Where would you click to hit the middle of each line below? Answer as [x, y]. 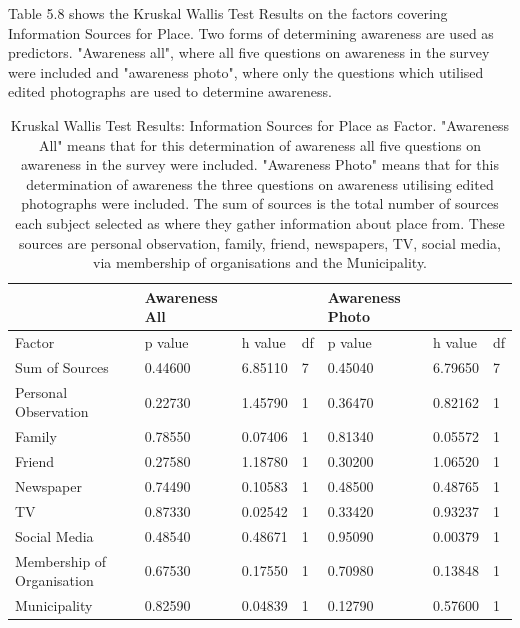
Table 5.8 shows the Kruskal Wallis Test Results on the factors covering [228, 13]
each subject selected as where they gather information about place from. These [260, 222]
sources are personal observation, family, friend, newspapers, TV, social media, [260, 242]
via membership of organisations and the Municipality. [260, 262]
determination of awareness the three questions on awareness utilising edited [260, 183]
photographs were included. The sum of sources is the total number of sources [260, 203]
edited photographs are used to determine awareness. [170, 91]
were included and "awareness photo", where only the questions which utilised [246, 71]
